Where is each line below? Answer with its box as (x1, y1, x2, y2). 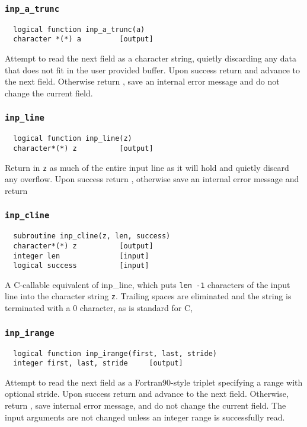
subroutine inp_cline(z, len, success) (13, 232, 171, 241)
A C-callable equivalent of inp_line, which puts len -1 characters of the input (5, 278, 290, 290)
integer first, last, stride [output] (13, 359, 183, 368)
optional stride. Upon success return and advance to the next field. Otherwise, (5, 387, 289, 400)
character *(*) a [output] (13, 35, 153, 44)
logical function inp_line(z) (13, 134, 132, 143)
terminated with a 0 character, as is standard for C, (5, 302, 193, 314)
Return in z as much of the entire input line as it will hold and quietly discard (5, 161, 289, 173)
